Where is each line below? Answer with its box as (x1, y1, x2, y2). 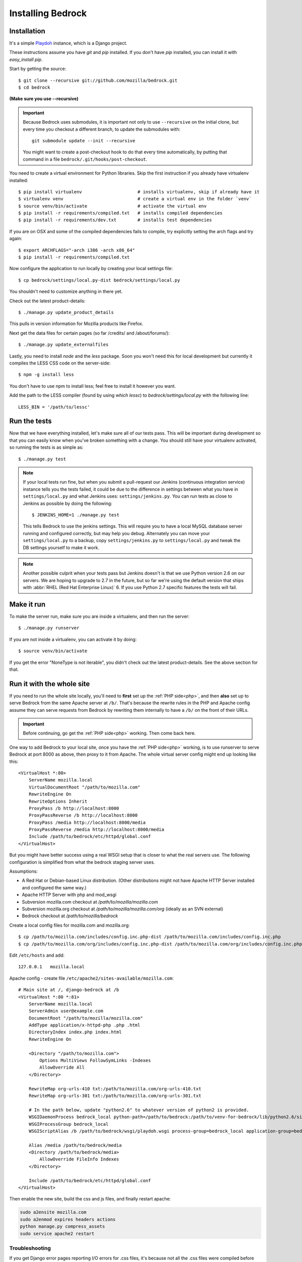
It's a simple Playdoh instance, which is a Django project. (9, 40, 128, 46)
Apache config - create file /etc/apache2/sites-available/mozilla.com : (9, 975, 174, 981)
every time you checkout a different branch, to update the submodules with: (23, 126, 181, 132)
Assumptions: (9, 868, 38, 874)
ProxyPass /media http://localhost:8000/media (28, 819, 146, 825)
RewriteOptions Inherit (28, 798, 88, 804)
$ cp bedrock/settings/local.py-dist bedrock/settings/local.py (18, 277, 181, 283)
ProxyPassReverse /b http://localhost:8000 (28, 813, 138, 818)
